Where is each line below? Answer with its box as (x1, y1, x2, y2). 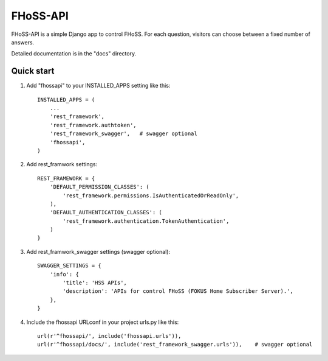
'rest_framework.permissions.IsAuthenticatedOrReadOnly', (63, 192, 239, 199)
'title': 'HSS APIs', (63, 279, 128, 286)
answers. (11, 38, 35, 46)
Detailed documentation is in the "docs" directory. (11, 50, 137, 57)
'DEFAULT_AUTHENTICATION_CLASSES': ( (49, 209, 162, 216)
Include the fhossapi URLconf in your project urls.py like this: (26, 318, 179, 326)
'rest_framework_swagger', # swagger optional (49, 130, 197, 137)
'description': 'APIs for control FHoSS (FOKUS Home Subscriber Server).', (63, 288, 294, 295)
